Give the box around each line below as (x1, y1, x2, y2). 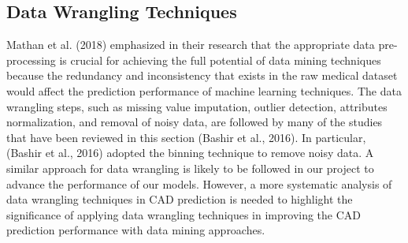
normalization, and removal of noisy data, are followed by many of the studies (6, 114, 383, 130)
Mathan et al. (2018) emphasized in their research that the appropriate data (6, 36, 375, 53)
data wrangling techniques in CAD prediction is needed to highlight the (6, 191, 353, 207)
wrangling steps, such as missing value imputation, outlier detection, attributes (6, 98, 388, 114)
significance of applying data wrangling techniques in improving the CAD (6, 206, 362, 222)
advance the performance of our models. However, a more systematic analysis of (6, 175, 392, 192)
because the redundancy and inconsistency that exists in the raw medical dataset (6, 67, 398, 84)
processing (6, 51, 56, 68)
